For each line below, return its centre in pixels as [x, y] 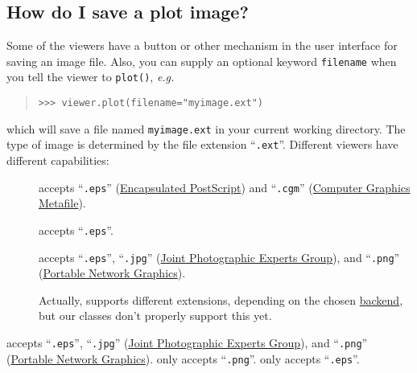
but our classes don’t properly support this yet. [155, 316]
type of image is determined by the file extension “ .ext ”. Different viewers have [202, 144]
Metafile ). [62, 203]
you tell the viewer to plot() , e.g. [91, 77]
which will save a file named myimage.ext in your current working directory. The [206, 128]
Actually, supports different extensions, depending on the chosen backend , [221, 299]
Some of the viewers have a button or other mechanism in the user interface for [202, 45]
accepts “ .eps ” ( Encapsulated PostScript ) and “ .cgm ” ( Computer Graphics [225, 187]
